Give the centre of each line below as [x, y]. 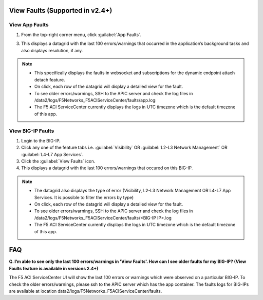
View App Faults [29, 25]
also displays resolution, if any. [52, 50]
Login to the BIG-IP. [41, 140]
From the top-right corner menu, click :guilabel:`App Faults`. [81, 35]
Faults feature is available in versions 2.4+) [54, 268]
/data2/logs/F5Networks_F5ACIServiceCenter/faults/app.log [95, 100]
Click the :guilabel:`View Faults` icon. [58, 161]
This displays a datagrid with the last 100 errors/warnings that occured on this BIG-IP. [107, 168]
